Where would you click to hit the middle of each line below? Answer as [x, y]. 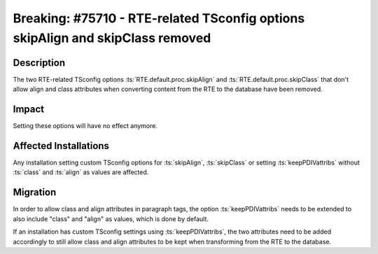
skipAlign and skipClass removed [112, 38]
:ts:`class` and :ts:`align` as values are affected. [81, 172]
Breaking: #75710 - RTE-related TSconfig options [159, 18]
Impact [29, 110]
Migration [35, 192]
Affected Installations [61, 146]
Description [39, 63]
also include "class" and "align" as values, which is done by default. [111, 219]
